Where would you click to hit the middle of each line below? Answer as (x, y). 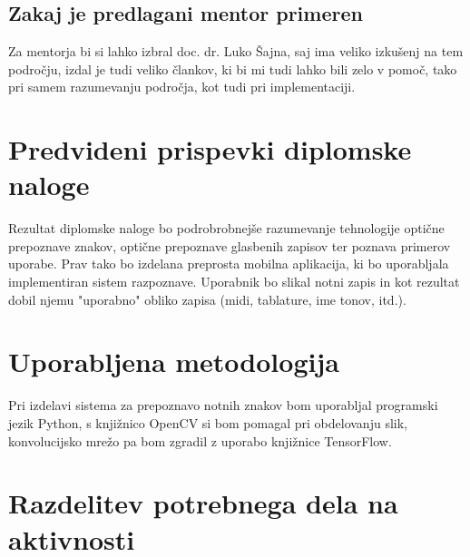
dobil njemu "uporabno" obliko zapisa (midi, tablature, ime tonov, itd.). (207, 299)
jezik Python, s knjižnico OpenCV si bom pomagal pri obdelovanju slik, (208, 422)
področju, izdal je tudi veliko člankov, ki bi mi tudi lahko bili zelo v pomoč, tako (233, 68)
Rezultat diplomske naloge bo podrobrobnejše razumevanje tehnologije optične (226, 228)
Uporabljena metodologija (174, 362)
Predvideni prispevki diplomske (210, 149)
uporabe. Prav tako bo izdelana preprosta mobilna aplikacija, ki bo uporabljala (229, 264)
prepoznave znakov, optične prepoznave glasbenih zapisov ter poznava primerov (230, 245)
